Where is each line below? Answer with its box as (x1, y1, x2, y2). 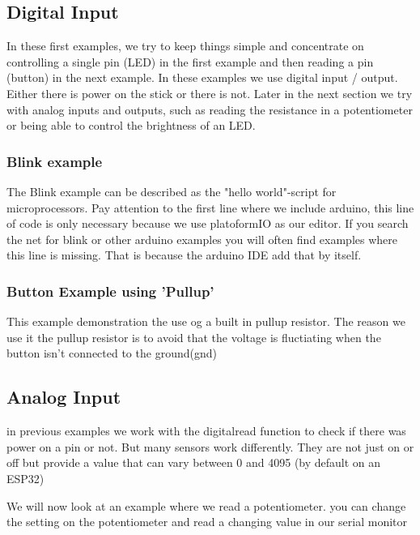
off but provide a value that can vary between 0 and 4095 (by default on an (6, 454, 381, 471)
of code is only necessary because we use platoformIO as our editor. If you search (6, 215, 409, 232)
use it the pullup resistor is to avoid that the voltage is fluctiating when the (6, 328, 381, 345)
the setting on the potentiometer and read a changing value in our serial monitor (6, 513, 408, 530)
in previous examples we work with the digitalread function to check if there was (6, 422, 406, 439)
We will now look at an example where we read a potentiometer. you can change (6, 497, 406, 514)
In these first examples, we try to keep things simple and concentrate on (6, 37, 364, 54)
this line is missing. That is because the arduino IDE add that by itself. (6, 246, 362, 263)
